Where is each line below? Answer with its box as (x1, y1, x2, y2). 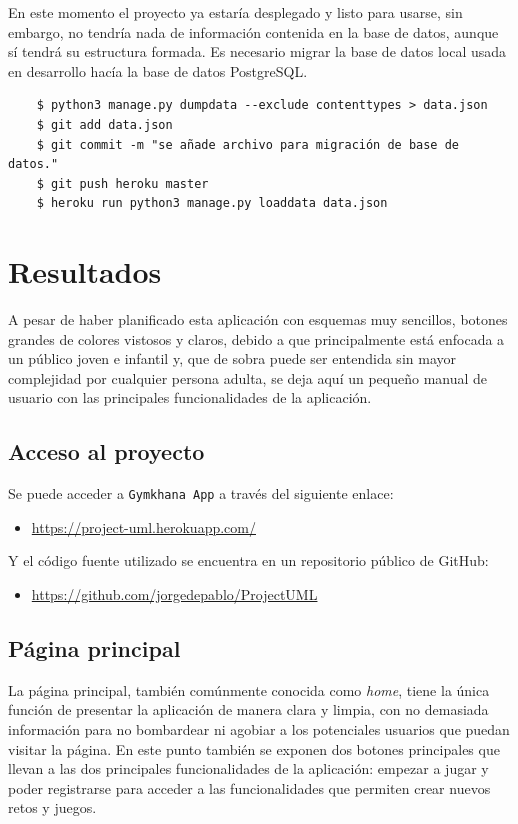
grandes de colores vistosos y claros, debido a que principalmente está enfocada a (8, 328, 505, 349)
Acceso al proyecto (8, 436, 205, 467)
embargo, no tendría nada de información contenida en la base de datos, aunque (8, 21, 499, 42)
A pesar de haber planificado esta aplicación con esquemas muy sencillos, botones (8, 309, 508, 330)
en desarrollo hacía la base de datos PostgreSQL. (8, 60, 308, 81)
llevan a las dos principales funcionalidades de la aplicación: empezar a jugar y (8, 758, 489, 779)
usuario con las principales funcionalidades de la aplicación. (8, 387, 372, 408)
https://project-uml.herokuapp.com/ (31, 516, 256, 537)
